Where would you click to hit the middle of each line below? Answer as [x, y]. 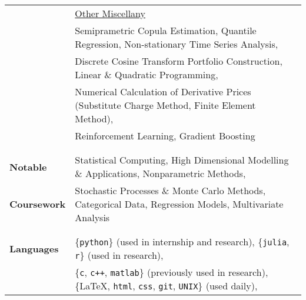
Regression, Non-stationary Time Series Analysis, [177, 44]
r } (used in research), [119, 255]
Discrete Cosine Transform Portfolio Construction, [179, 61]
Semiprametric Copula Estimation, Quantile [166, 30]
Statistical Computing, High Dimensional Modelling [182, 160]
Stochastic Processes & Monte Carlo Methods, [170, 190]
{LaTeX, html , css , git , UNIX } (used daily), [166, 286]
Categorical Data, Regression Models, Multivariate [179, 204]
